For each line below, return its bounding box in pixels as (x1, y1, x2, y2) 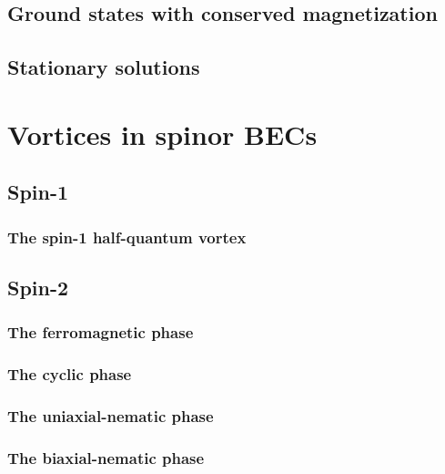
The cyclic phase (7, 363, 132, 386)
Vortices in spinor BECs (7, 115, 318, 152)
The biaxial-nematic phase (7, 446, 205, 469)
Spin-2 (7, 273, 69, 301)
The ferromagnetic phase (7, 321, 194, 344)
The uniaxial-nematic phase (7, 404, 214, 427)
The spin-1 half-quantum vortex (7, 225, 247, 248)
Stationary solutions (7, 53, 200, 81)
